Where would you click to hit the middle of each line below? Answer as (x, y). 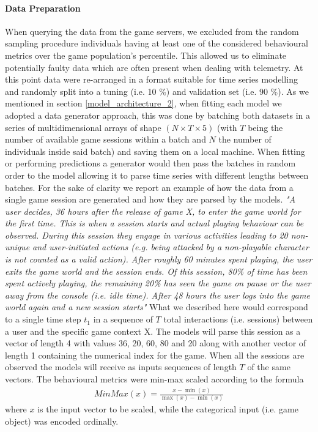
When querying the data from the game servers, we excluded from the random (152, 31)
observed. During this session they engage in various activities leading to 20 (146, 235)
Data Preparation (43, 8)
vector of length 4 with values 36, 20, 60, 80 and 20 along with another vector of (156, 343)
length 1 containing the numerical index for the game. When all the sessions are (155, 355)
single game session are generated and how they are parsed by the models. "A (150, 199)
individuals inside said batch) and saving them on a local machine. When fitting (155, 151)
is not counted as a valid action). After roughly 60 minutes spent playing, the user (159, 259)
